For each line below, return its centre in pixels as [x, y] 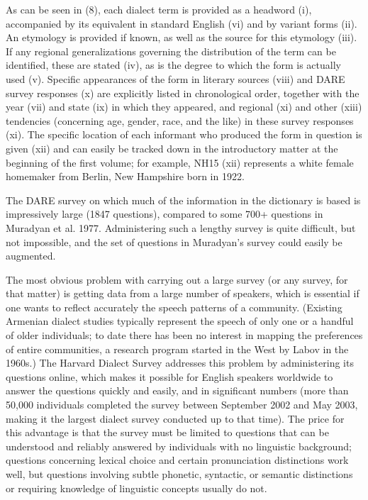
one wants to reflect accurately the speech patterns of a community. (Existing [174, 307]
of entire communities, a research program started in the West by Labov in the [177, 349]
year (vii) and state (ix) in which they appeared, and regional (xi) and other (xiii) [184, 107]
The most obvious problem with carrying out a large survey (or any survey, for [177, 279]
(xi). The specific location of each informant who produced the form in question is [184, 134]
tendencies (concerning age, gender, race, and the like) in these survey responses [180, 120]
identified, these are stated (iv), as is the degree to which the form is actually [173, 65]
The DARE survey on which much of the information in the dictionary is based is [183, 200]
